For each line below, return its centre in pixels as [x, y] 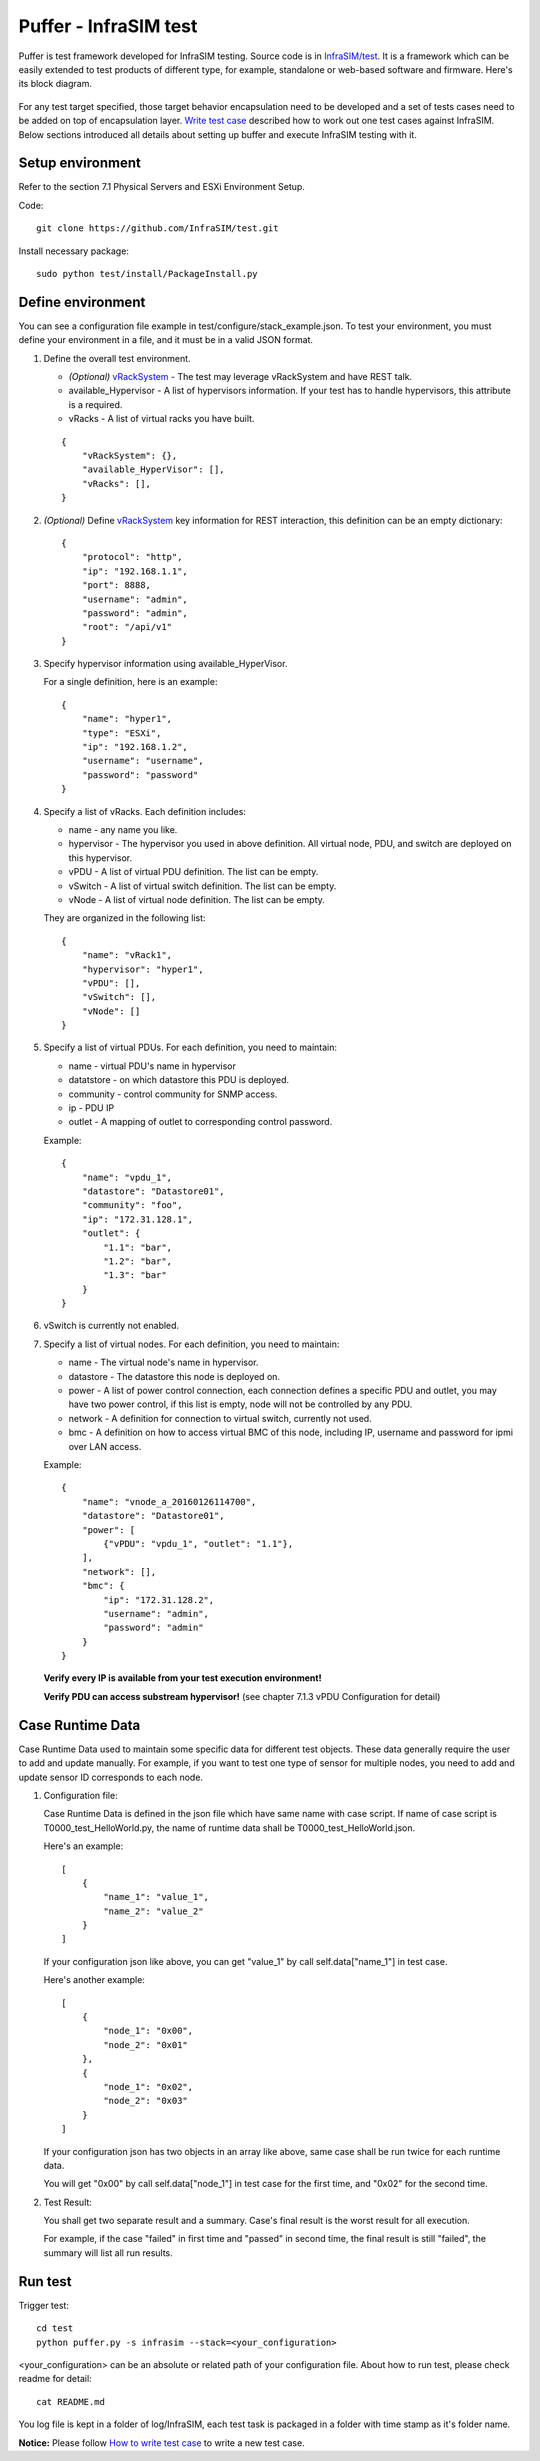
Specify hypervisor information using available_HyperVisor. [165, 664]
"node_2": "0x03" [146, 2101]
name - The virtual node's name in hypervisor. [163, 1362]
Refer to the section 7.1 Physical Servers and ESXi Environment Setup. [161, 187]
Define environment [82, 301]
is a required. [95, 404]
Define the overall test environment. [117, 358]
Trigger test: [44, 2305]
